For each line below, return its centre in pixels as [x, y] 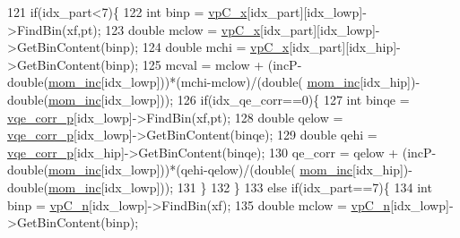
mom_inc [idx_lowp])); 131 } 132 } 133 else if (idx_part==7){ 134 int [240, 187]
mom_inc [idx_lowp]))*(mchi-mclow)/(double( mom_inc [204, 82]
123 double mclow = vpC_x [183, 29]
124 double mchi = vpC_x [216, 47]
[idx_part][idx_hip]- [345, 47]
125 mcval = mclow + [203, 64]
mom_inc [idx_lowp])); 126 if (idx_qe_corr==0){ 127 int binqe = [229, 99]
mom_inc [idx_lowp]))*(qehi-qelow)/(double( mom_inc [200, 170]
